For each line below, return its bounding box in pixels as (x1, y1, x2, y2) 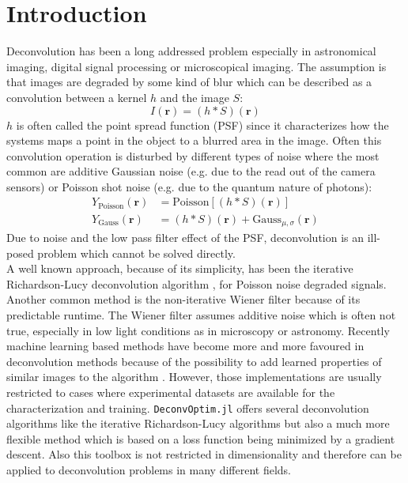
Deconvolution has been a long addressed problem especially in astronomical (6, 43, 376, 59)
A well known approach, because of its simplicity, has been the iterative (6, 260, 353, 277)
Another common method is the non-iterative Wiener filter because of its (6, 291, 361, 308)
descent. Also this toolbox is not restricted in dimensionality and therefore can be (6, 446, 402, 462)
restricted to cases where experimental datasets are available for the (6, 383, 335, 400)
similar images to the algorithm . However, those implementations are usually (6, 368, 382, 385)
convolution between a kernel (6, 89, 147, 105)
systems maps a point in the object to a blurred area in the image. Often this (6, 132, 382, 149)
